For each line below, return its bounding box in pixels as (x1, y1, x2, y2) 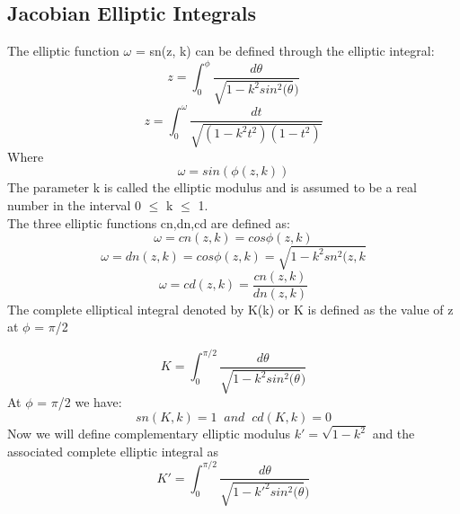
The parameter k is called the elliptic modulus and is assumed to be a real (7, 178, 417, 197)
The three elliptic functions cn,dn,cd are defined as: (7, 213, 290, 232)
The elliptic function (7, 41, 119, 60)
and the (372, 424, 415, 443)
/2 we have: (57, 393, 122, 412)
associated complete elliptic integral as (7, 441, 219, 460)
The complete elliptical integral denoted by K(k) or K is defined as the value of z (7, 299, 454, 318)
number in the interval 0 (7, 195, 142, 214)
